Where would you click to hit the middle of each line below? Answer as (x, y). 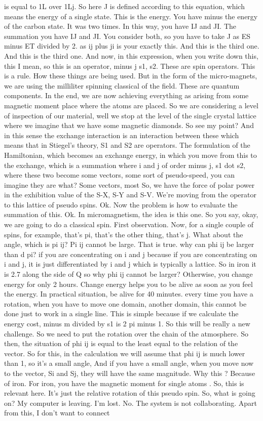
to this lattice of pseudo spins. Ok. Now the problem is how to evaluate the (121, 204)
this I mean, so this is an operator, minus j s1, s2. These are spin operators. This (130, 66)
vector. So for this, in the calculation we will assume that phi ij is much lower (125, 353)
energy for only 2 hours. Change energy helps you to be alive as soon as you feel (128, 284)
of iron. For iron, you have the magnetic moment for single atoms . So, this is (124, 383)
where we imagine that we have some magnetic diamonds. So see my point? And (129, 125)
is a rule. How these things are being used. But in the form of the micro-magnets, (131, 76)
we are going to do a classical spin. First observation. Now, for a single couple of (129, 224)
